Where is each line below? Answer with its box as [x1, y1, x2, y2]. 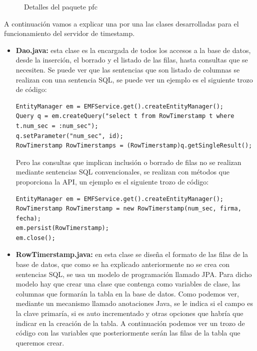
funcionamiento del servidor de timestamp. [4, 28, 135, 38]
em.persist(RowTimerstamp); [15, 224, 109, 232]
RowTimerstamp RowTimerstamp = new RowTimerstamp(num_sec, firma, [15, 205, 241, 212]
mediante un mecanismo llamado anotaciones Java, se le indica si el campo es [15, 298, 253, 308]
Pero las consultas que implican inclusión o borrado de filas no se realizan [15, 156, 241, 167]
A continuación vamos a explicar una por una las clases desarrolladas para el [4, 18, 239, 28]
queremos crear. [15, 337, 64, 347]
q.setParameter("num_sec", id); [15, 132, 123, 139]
